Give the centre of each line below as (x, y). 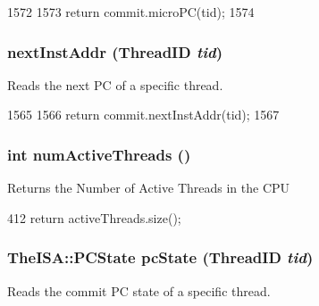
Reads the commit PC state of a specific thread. (139, 290)
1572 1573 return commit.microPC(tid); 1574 (131, 12)
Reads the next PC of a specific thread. (115, 84)
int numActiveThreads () (99, 154)
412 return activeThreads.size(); (94, 217)
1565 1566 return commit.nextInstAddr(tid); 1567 (143, 115)
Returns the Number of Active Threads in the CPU (149, 188)
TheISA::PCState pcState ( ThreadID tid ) (160, 257)
